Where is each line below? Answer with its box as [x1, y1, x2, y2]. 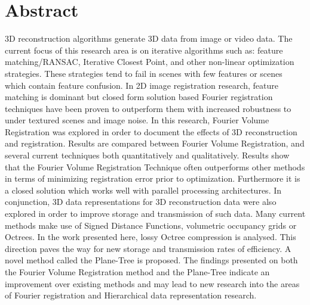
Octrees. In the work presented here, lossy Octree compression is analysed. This [5, 231, 296, 243]
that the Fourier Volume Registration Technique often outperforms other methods [5, 160, 305, 173]
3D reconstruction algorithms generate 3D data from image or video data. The [5, 32, 293, 45]
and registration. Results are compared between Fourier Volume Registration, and [5, 137, 305, 150]
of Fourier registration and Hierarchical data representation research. [5, 289, 257, 301]
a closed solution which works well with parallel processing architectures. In [5, 183, 282, 196]
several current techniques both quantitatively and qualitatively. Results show [5, 149, 290, 161]
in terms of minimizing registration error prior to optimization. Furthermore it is [5, 172, 300, 185]
